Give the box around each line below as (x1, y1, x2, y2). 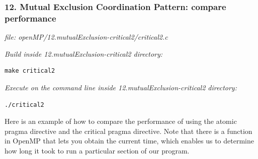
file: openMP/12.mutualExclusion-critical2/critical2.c (5, 32, 168, 42)
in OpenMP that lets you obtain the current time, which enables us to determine (5, 135, 254, 146)
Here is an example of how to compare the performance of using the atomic (5, 116, 237, 126)
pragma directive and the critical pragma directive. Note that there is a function (5, 125, 252, 136)
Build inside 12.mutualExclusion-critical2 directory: (5, 48, 163, 59)
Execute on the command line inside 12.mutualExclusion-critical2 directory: (5, 82, 237, 92)
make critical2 (5, 67, 55, 75)
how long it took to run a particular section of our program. (5, 145, 190, 155)
